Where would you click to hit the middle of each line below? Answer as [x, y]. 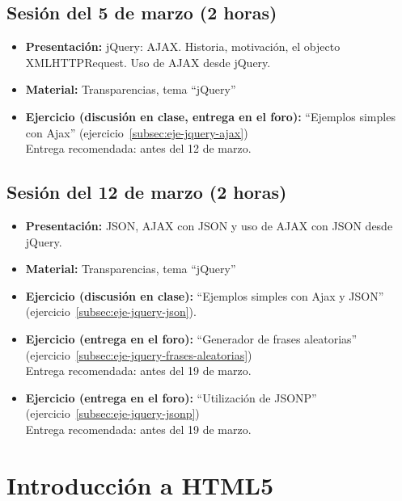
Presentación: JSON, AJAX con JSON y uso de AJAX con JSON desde [209, 225]
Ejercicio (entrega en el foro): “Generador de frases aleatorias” [191, 338]
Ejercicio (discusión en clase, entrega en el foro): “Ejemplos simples [210, 116]
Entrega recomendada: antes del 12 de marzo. [138, 148]
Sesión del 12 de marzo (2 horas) [147, 192]
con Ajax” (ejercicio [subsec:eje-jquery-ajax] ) [137, 132]
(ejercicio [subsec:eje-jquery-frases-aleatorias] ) [139, 354]
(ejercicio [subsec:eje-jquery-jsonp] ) [112, 413]
